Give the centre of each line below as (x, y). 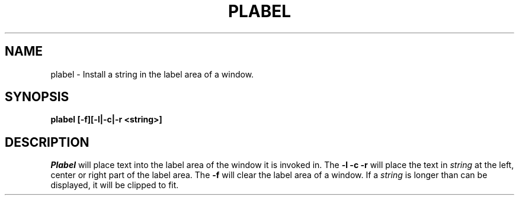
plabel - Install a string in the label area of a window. (152, 74)
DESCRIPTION (47, 142)
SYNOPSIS (37, 97)
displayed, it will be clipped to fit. (115, 185)
